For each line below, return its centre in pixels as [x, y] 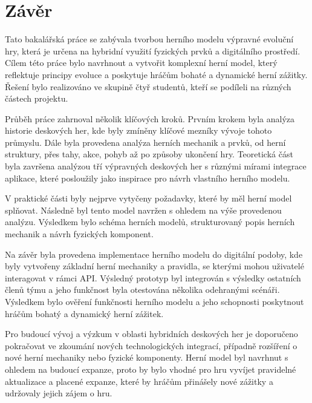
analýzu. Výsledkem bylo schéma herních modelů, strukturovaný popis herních [150, 222]
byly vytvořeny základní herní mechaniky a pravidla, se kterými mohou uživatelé [154, 266]
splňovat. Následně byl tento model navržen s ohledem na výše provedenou [143, 210]
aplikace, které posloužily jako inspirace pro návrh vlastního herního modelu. [148, 178]
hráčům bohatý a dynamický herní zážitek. [84, 313]
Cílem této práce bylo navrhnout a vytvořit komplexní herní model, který [141, 63]
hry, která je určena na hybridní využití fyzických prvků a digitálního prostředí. [153, 51]
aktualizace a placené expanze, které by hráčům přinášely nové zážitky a [139, 381]
